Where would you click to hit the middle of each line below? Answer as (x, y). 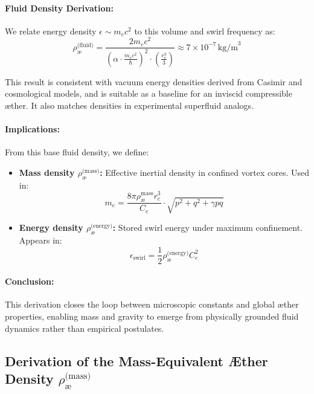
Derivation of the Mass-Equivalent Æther (136, 360)
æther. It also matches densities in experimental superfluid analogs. (130, 105)
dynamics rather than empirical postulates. (85, 328)
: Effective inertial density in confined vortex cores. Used (205, 173)
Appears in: (40, 240)
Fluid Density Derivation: (59, 8)
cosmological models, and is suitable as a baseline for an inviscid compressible (149, 93)
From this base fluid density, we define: (77, 152)
